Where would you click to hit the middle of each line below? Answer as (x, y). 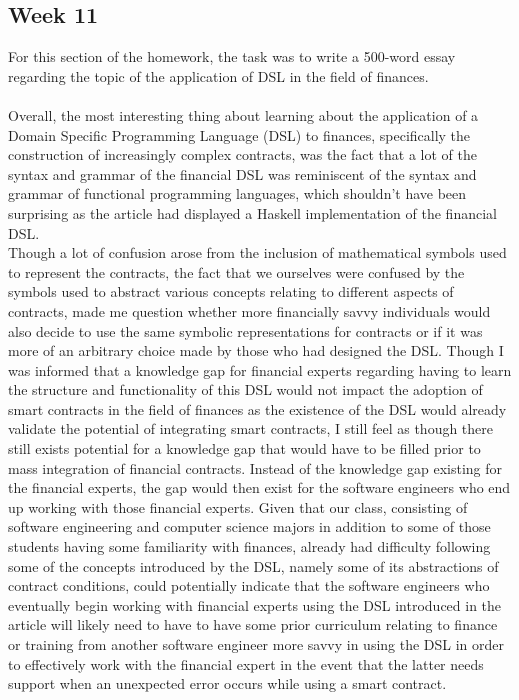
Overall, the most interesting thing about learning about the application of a (243, 114)
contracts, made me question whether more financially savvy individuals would (249, 310)
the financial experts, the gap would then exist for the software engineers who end (259, 487)
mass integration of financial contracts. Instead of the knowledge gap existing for (255, 467)
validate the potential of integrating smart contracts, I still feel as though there (251, 428)
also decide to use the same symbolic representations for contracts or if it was (245, 330)
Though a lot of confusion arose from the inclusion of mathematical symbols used (257, 252)
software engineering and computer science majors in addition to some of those (249, 526)
